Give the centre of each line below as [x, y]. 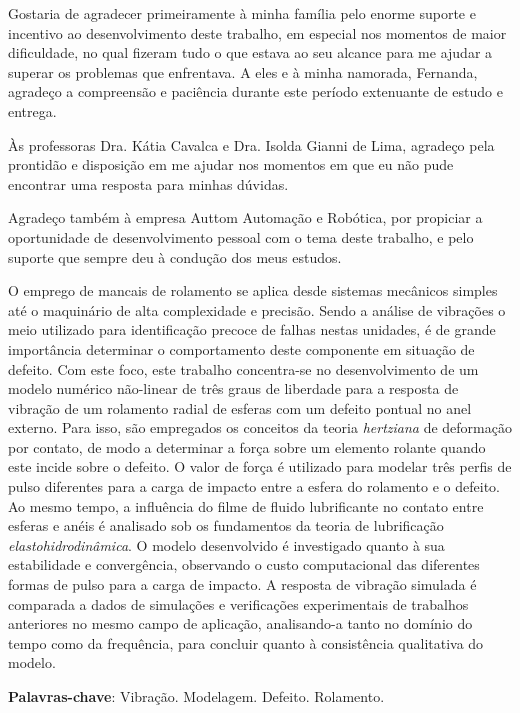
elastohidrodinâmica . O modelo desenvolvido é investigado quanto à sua [226, 544]
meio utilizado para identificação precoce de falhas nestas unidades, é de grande [252, 329]
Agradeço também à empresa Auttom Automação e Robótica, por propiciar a [245, 217]
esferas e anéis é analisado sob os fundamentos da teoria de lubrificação [226, 525]
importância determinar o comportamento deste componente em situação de [241, 348]
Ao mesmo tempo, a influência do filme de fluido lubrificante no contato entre [246, 505]
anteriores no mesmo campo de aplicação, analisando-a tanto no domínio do [240, 623]
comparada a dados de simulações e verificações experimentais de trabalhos [238, 603]
